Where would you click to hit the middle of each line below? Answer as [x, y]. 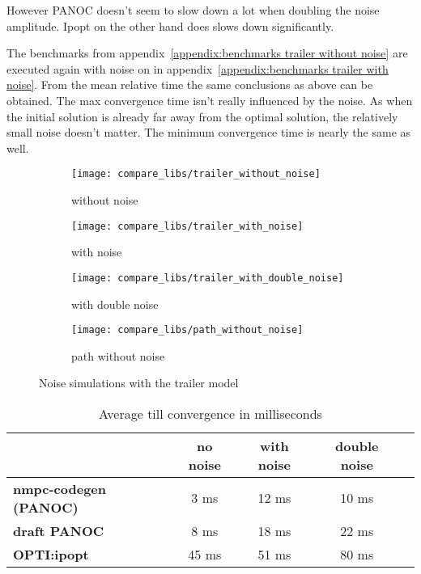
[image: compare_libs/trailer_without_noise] [196, 174]
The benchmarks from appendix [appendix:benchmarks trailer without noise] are [207, 53]
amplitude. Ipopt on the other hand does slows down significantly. [170, 25]
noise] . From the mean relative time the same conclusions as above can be [190, 84]
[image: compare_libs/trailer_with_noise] [187, 226]
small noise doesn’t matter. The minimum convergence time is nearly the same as [209, 132]
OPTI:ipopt [51, 554]
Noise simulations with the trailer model [139, 383]
